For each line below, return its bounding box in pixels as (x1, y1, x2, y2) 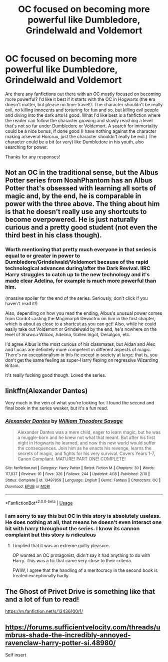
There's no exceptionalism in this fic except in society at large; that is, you (5, 352, 157, 358)
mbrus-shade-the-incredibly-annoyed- (5, 630, 131, 639)
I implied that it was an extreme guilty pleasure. (12, 543, 110, 549)
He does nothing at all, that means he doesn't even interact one (5, 519, 162, 526)
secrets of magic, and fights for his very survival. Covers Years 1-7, (17, 450, 155, 457)
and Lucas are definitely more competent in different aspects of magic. (5, 346, 151, 352)
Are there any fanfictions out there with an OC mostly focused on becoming (5, 91, 161, 97)
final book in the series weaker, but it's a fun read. (5, 405, 108, 411)
